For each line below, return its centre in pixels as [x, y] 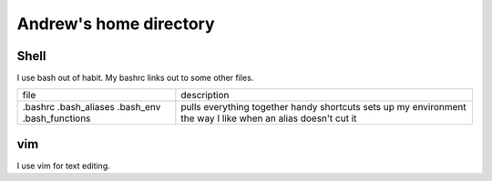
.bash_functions [56, 118]
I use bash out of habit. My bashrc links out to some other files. [135, 78]
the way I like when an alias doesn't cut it [269, 118]
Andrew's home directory [116, 24]
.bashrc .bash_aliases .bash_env [92, 107]
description [205, 96]
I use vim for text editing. [64, 166]
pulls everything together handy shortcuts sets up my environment [323, 107]
